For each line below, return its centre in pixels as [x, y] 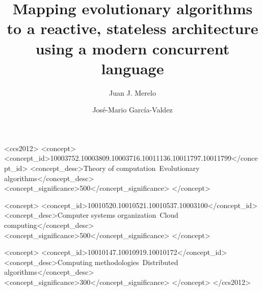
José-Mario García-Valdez [133, 110]
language [133, 68]
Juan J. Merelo [133, 92]
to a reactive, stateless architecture [133, 28]
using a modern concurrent [133, 48]
